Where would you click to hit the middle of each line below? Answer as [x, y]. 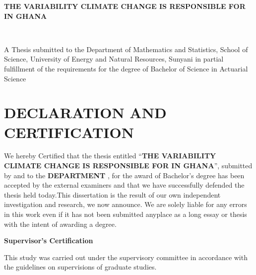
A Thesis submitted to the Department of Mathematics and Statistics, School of [126, 49]
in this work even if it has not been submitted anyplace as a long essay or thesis [126, 214]
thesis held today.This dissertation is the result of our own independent [112, 194]
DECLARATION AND [85, 112]
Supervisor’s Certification [49, 241]
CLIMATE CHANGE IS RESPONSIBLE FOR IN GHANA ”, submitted [128, 166]
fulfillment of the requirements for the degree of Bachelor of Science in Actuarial [126, 68]
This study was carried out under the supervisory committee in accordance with [126, 257]
